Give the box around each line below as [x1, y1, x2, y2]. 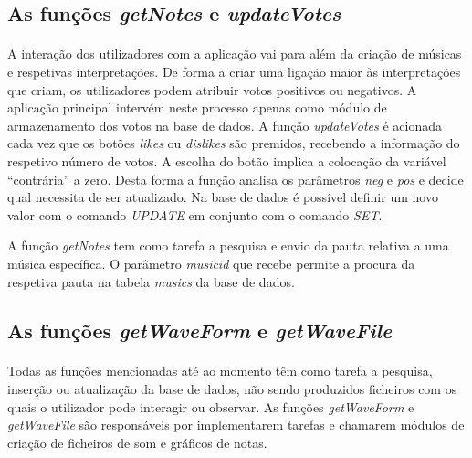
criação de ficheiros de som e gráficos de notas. [7, 432, 267, 452]
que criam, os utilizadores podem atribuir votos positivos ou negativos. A [7, 80, 417, 99]
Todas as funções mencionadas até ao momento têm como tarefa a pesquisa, [7, 361, 433, 380]
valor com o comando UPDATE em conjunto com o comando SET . [7, 205, 383, 224]
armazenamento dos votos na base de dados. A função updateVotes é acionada [7, 115, 442, 134]
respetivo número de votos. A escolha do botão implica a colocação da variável [7, 151, 446, 170]
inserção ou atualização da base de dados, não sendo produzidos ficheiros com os [7, 379, 457, 399]
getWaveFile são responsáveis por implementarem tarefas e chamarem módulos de [7, 415, 465, 434]
